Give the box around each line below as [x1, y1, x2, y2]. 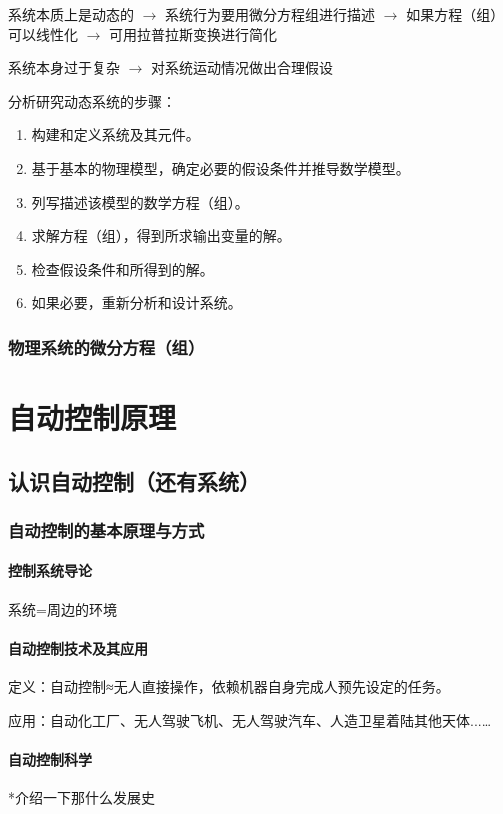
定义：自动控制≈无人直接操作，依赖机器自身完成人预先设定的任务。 [8, 675, 450, 696]
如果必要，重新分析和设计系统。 [31, 292, 242, 313]
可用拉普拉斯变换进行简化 [109, 23, 278, 44]
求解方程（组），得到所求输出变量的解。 [31, 225, 291, 246]
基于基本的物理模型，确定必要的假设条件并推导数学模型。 [31, 157, 410, 178]
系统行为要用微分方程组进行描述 [165, 4, 376, 24]
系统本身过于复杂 [8, 57, 120, 78]
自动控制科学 [8, 748, 92, 769]
